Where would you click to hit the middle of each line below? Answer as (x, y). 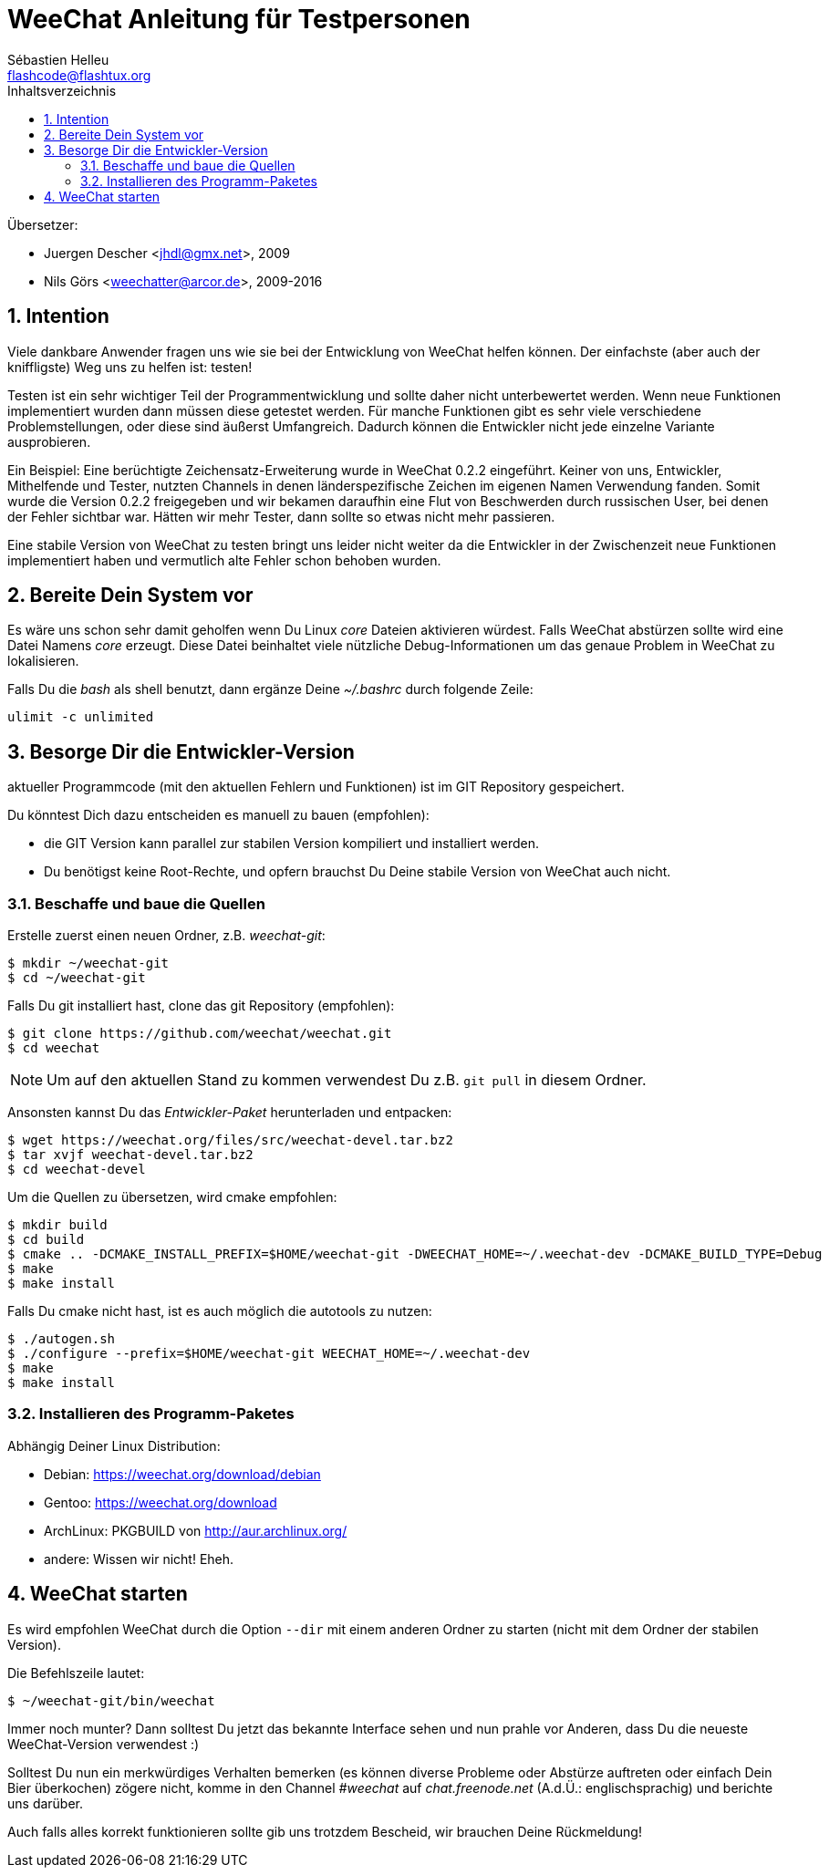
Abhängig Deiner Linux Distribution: (114, 1445)
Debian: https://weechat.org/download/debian (182, 1474)
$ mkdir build (57, 1225)
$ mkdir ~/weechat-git (88, 963)
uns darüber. (46, 1803)
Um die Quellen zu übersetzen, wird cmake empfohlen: (172, 1197)
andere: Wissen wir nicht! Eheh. (139, 1559)
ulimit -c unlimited (81, 717)
